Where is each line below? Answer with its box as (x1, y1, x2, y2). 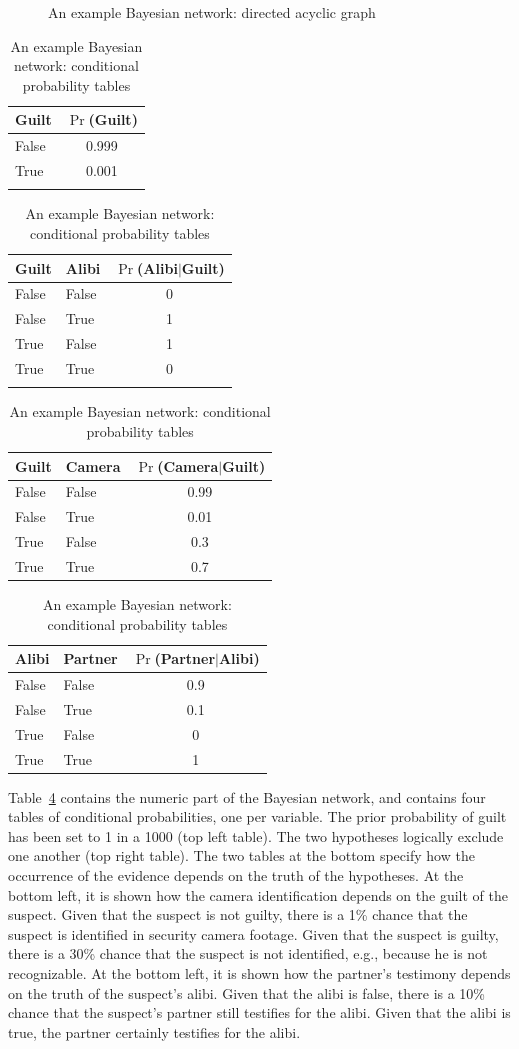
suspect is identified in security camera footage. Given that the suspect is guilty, (8, 923, 499, 944)
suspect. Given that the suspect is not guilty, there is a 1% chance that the (8, 904, 468, 925)
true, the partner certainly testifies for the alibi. (8, 1021, 301, 1042)
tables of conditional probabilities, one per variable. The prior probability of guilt (8, 806, 507, 827)
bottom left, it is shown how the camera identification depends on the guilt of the (8, 884, 508, 905)
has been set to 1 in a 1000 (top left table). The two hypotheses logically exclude (8, 825, 504, 846)
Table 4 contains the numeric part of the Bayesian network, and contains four (8, 786, 486, 807)
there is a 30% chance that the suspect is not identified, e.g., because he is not (8, 943, 488, 964)
